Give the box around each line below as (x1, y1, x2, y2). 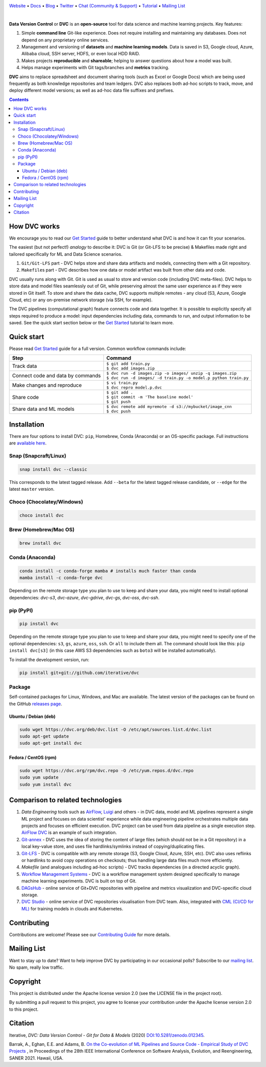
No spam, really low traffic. (9, 964, 64, 970)
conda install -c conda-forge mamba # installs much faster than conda (19, 568, 197, 574)
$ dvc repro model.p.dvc (106, 385, 162, 390)
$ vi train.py (106, 380, 138, 386)
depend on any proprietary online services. (21, 37, 109, 43)
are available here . (9, 440, 47, 446)
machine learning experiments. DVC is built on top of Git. (21, 878, 137, 884)
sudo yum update (19, 775, 59, 780)
